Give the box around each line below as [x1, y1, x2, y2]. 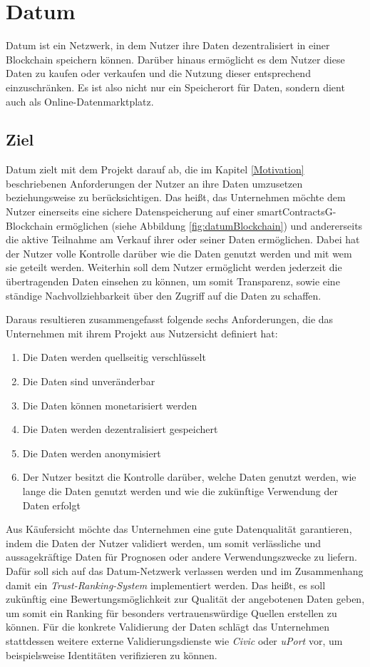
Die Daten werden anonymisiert [22, 445, 161, 460]
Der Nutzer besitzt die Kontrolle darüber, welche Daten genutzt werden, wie [22, 469, 356, 484]
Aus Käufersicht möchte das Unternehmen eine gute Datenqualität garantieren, [6, 521, 352, 536]
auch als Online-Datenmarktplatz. [6, 93, 154, 108]
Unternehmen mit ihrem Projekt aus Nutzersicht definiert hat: [6, 325, 278, 340]
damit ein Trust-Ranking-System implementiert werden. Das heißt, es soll [6, 577, 326, 592]
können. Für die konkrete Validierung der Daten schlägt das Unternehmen [6, 619, 329, 634]
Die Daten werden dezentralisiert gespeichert [22, 422, 218, 437]
